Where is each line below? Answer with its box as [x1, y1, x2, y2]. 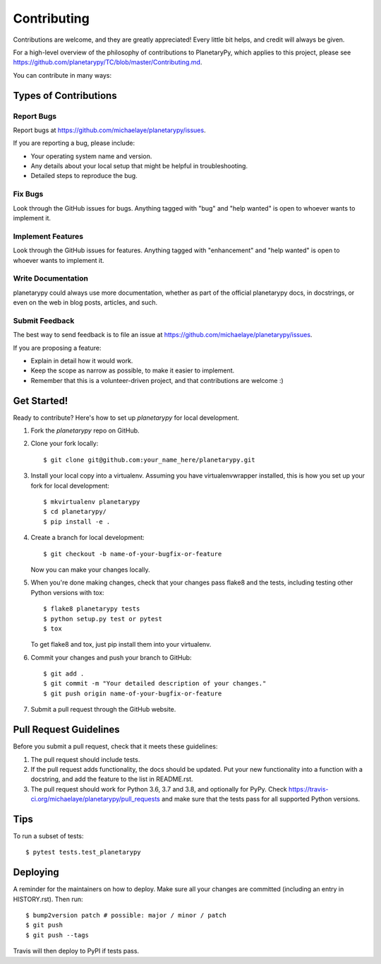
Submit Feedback [13, 315, 75, 325]
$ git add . [43, 670, 85, 678]
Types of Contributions [13, 89, 117, 102]
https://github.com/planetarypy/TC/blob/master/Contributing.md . [13, 58, 202, 66]
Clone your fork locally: [30, 439, 99, 448]
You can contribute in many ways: [13, 71, 112, 79]
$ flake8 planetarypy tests [43, 605, 140, 613]
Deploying [13, 866, 59, 878]
